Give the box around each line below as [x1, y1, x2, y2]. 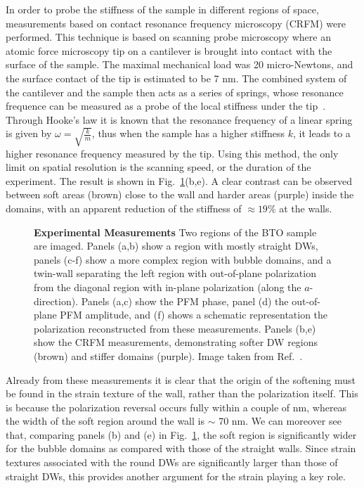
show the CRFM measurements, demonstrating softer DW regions [34, 335, 318, 349]
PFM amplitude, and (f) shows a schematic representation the [60, 307, 328, 322]
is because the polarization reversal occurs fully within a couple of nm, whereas [6, 399, 347, 414]
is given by [6, 126, 52, 141]
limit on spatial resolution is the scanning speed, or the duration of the [6, 160, 311, 174]
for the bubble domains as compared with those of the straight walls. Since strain [6, 441, 356, 456]
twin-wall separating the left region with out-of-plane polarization [34, 266, 316, 281]
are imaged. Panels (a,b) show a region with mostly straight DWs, [34, 238, 318, 253]
